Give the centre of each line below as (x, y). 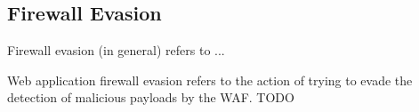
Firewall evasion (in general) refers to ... (116, 50)
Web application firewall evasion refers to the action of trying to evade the (210, 80)
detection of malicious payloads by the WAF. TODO (151, 97)
